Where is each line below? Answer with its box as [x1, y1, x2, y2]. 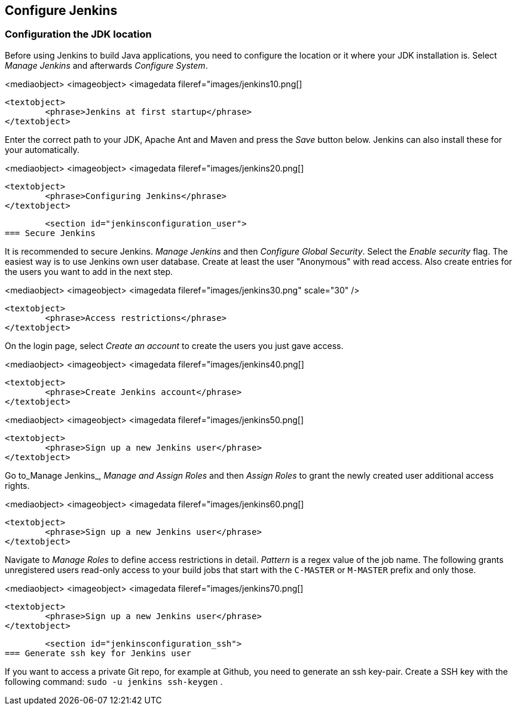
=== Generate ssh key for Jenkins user [5, 648, 191, 658]
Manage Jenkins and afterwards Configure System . [5, 60, 208, 71]
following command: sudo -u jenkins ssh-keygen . [5, 676, 223, 687]
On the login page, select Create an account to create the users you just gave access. [5, 340, 344, 351]
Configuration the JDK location [5, 28, 152, 41]
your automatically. [5, 144, 79, 155]
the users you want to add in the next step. [5, 266, 173, 277]
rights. [5, 480, 30, 491]
